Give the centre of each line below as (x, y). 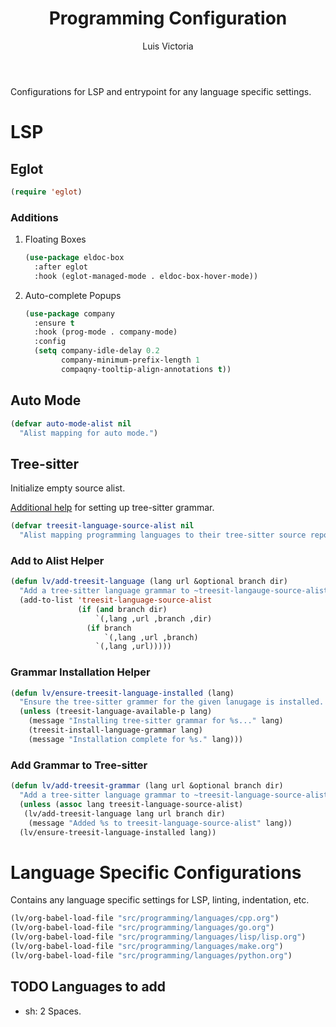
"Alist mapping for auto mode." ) (89, 433)
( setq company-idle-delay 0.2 (97, 351)
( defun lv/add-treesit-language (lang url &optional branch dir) (149, 582)
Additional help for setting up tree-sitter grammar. (112, 508)
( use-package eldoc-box (74, 258)
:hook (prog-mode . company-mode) (106, 332)
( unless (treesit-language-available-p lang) (116, 712)
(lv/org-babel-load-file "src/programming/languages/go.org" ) (142, 928)
